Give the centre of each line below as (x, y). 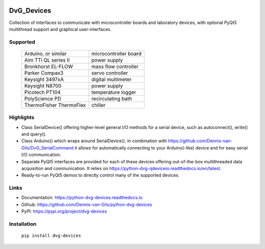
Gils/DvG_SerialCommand (47, 148)
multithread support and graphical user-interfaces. (60, 29)
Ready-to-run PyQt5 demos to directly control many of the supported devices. (100, 175)
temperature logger (114, 92)
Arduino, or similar (46, 53)
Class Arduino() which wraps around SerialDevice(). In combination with (94, 141)
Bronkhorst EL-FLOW (49, 66)
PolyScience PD (43, 99)
